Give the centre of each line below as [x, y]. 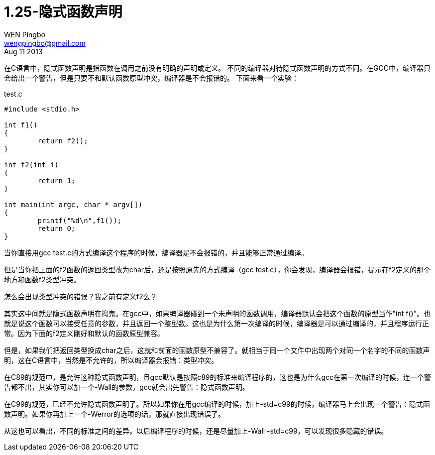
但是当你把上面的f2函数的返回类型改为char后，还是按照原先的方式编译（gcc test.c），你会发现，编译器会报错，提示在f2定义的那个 [217, 269]
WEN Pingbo [25, 34]
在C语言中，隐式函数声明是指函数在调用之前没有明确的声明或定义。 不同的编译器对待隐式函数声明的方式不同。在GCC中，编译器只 [217, 68]
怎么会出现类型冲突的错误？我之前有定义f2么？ [81, 296]
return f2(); [63, 141]
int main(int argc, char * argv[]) [73, 204]
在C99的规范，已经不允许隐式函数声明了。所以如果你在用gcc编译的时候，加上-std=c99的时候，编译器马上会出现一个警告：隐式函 [217, 404]
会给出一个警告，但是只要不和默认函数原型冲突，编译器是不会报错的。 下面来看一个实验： [151, 78]
